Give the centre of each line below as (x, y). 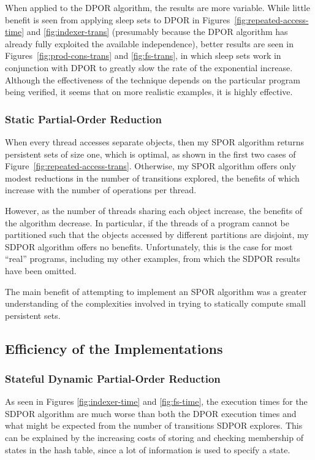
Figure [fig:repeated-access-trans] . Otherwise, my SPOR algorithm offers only (150, 166)
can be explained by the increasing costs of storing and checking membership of (154, 438)
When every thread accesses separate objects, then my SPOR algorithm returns (154, 141)
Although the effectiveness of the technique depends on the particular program (153, 79)
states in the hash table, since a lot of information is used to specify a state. (148, 449)
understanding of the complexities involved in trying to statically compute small (155, 303)
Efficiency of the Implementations (114, 348)
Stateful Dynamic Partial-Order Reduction (113, 378)
